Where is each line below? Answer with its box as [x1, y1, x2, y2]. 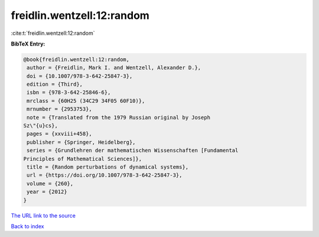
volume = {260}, [27, 180, 74, 187]
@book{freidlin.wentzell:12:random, [23, 56, 130, 63]
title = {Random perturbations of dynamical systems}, [27, 164, 189, 170]
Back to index [11, 222, 44, 230]
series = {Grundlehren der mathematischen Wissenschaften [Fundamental [27, 147, 239, 154]
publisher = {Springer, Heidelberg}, [27, 139, 136, 145]
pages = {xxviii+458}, [27, 131, 93, 137]
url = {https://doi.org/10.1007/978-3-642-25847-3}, [27, 172, 183, 178]
